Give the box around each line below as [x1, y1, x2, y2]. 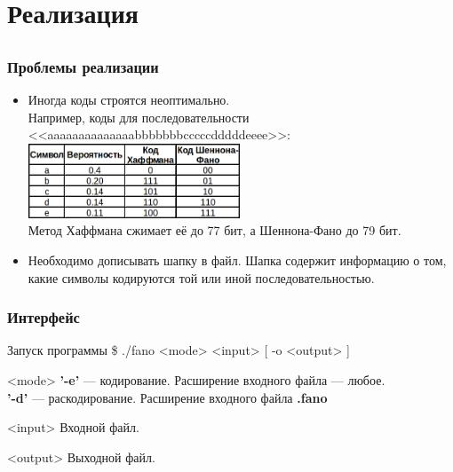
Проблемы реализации [7, 55, 159, 77]
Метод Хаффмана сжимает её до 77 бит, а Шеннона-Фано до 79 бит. [28, 221, 401, 240]
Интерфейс [7, 306, 80, 328]
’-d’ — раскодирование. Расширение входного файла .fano [7, 388, 328, 406]
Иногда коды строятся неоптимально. [28, 90, 230, 109]
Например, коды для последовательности [28, 107, 250, 126]
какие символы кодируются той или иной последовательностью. [28, 268, 375, 287]
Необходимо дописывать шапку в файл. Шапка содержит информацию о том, [28, 251, 447, 270]
